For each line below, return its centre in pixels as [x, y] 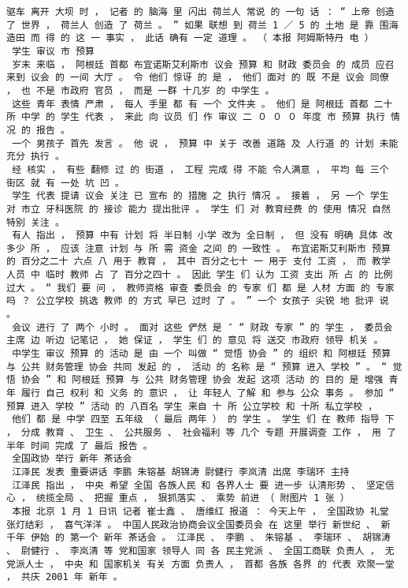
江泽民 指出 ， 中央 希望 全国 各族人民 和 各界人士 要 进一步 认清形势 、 [186, 485]
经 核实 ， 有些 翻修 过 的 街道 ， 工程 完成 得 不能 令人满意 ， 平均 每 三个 [200, 169]
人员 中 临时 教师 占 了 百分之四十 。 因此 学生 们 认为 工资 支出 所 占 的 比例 [200, 275]
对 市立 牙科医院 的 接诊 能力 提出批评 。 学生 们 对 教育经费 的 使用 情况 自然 [198, 209]
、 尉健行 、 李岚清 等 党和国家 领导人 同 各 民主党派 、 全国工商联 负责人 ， [193, 551]
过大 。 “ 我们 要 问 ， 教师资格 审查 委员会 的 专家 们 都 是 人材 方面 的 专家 [200, 288]
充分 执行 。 [35, 157]
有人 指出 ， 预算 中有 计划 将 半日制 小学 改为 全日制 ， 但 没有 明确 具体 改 [202, 236]
